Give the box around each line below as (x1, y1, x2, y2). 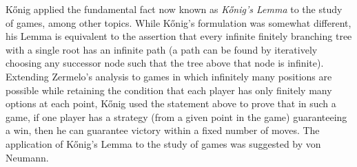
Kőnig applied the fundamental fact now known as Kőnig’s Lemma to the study (6, 2, 343, 16)
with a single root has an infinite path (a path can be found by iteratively (6, 42, 318, 56)
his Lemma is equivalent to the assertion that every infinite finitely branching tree (6, 29, 352, 43)
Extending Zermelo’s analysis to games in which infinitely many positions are (6, 69, 332, 83)
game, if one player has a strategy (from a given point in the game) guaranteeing (6, 109, 347, 124)
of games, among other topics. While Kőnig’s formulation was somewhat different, (6, 15, 351, 30)
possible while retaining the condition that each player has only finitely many (6, 82, 332, 97)
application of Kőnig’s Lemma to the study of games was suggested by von (6, 136, 321, 151)
